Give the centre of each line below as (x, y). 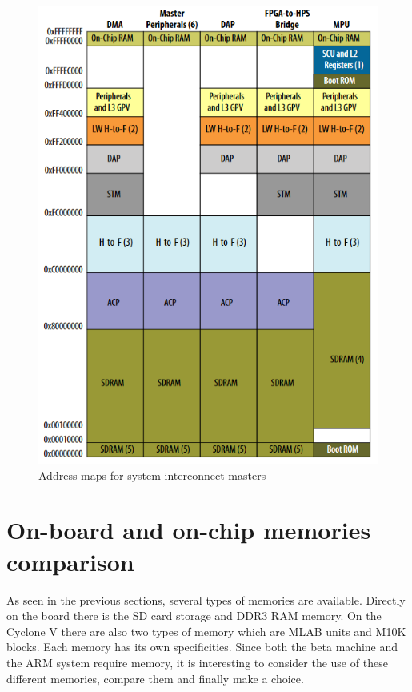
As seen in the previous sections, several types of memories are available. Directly (206, 599)
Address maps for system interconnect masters (152, 475)
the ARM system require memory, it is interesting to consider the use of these (197, 662)
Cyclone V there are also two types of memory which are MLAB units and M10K (206, 631)
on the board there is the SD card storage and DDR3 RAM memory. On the (194, 616)
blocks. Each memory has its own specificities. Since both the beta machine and (202, 647)
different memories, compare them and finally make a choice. (155, 678)
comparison (70, 561)
